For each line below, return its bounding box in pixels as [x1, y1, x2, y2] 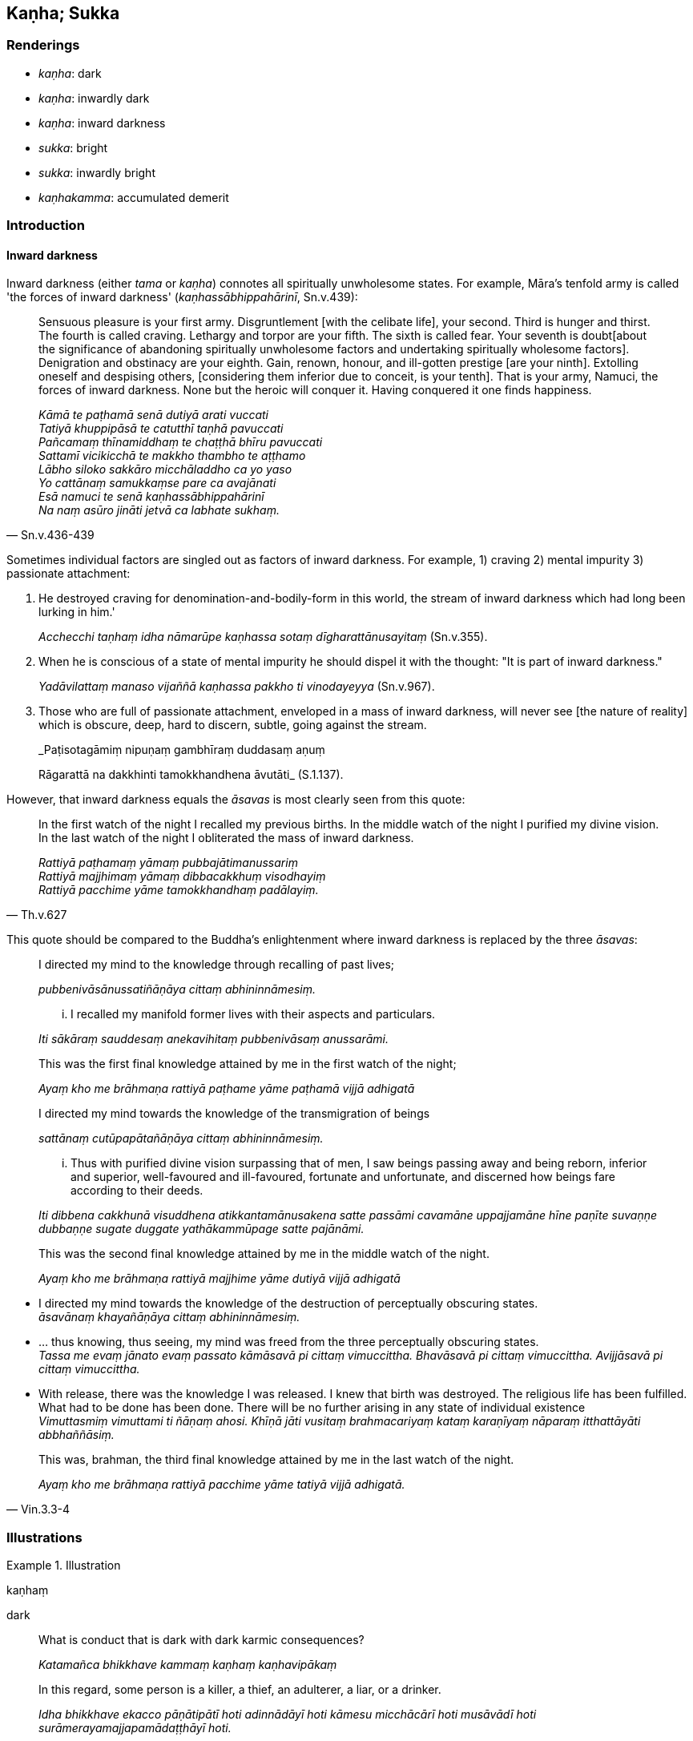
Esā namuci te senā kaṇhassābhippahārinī [38, 490, 264, 504]
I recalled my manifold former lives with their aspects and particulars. [71, 1007, 436, 1022]
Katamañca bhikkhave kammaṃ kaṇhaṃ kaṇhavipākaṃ [38, 1658, 337, 1672]
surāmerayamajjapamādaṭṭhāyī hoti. [38, 1721, 232, 1735]
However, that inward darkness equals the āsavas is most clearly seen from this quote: [6, 792, 465, 807]
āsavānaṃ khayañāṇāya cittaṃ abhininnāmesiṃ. [38, 1310, 300, 1324]
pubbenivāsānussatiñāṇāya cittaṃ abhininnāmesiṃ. [38, 982, 316, 997]
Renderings [6, 37, 80, 54]
